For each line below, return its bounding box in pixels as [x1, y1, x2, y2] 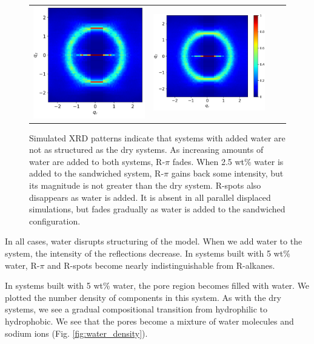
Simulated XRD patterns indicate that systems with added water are [29, 131, 286, 144]
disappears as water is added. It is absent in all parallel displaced [29, 191, 271, 203]
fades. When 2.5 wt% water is [172, 155, 284, 167]
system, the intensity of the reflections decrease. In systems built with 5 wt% [5, 247, 290, 259]
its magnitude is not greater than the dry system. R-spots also [29, 179, 261, 192]
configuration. [29, 214, 81, 227]
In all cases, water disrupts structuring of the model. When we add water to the [5, 235, 302, 248]
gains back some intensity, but [171, 167, 284, 180]
